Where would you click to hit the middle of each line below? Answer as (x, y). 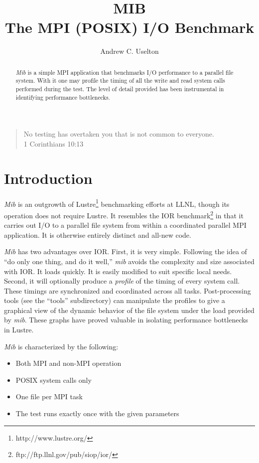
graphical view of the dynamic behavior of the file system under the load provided (129, 310)
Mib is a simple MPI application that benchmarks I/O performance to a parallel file (125, 72)
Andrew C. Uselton (129, 51)
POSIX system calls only (54, 380)
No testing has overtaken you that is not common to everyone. (119, 134)
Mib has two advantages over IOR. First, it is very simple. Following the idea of (126, 251)
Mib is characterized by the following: (61, 346)
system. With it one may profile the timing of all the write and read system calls (120, 80)
